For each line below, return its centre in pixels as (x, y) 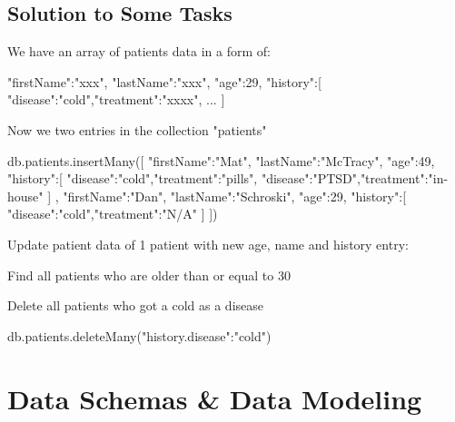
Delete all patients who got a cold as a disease (136, 305)
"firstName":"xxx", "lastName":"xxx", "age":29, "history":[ (164, 81)
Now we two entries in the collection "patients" (137, 129)
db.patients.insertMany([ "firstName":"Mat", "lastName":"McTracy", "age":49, (221, 160)
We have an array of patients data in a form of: (139, 51)
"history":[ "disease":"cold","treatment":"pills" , (133, 178)
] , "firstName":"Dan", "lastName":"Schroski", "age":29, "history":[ (227, 196)
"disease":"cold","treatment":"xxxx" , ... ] (116, 99)
